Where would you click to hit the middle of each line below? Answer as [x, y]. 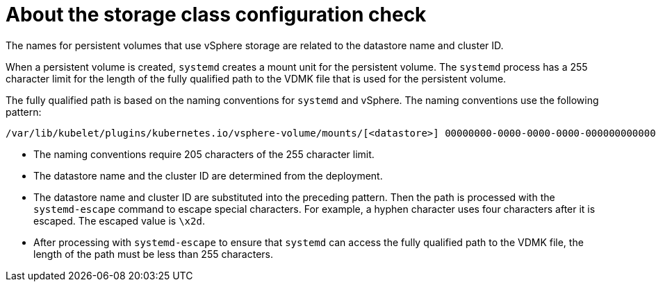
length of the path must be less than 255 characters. [154, 254]
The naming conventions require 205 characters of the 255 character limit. [204, 154]
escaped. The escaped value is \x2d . [119, 220]
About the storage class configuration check [216, 15]
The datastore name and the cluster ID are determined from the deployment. [208, 175]
